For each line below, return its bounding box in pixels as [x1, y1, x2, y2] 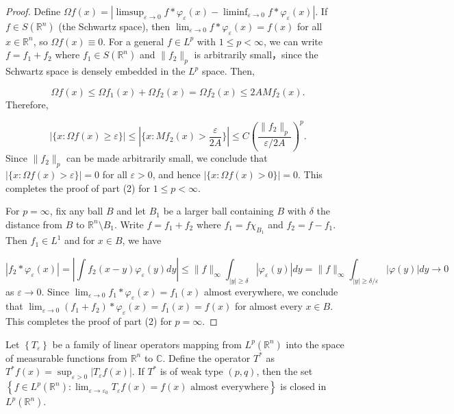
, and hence [152, 167, 201, 182]
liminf [223, 8, 248, 17]
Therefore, [5, 97, 49, 111]
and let [116, 204, 147, 218]
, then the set [256, 364, 313, 378]
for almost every [234, 299, 303, 313]
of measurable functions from [5, 350, 127, 365]
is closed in [280, 379, 327, 393]
